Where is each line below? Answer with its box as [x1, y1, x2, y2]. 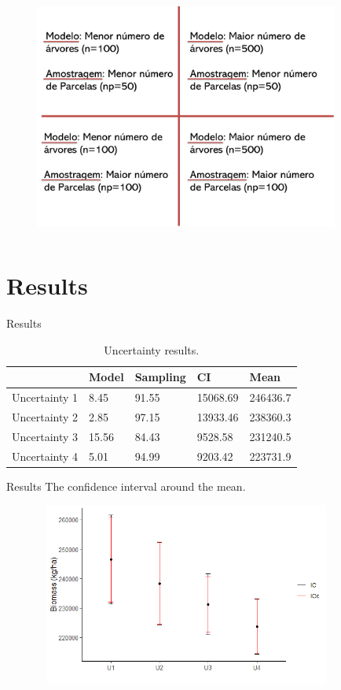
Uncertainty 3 [12, 428, 79, 444]
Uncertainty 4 [12, 447, 79, 464]
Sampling [134, 369, 186, 385]
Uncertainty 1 [12, 389, 79, 406]
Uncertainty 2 [12, 408, 79, 425]
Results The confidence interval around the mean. [6, 477, 246, 494]
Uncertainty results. [104, 341, 200, 358]
